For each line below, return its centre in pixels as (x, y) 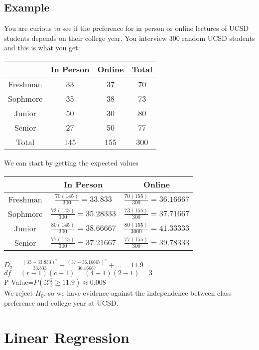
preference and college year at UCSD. (61, 302)
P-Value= (19, 282)
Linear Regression (67, 337)
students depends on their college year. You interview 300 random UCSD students (129, 38)
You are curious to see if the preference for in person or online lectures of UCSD (127, 28)
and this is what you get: (42, 48)
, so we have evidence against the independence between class (137, 293)
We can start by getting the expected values (71, 162)
